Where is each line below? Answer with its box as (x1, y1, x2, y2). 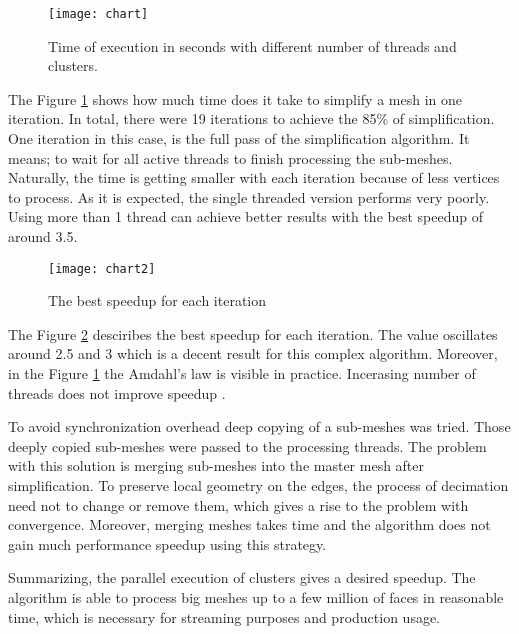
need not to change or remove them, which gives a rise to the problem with (8, 494, 469, 515)
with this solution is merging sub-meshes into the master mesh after (8, 455, 425, 476)
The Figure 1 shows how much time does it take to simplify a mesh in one (8, 88, 463, 109)
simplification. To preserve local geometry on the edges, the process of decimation (8, 475, 509, 495)
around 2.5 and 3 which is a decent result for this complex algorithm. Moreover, (8, 343, 498, 364)
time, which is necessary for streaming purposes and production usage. (8, 606, 441, 627)
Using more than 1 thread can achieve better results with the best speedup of (8, 206, 483, 227)
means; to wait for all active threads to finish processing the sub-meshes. (8, 147, 453, 168)
